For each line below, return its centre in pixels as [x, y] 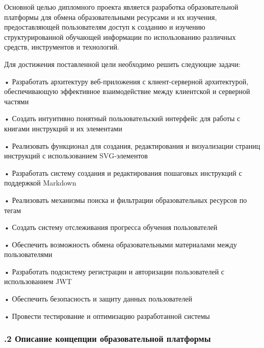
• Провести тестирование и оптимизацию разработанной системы [107, 316]
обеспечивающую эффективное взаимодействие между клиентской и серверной [127, 91]
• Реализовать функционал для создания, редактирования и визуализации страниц [132, 145]
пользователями [28, 254]
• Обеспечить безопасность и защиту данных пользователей [98, 299]
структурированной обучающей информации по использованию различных [120, 37]
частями [17, 101]
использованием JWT [38, 281]
